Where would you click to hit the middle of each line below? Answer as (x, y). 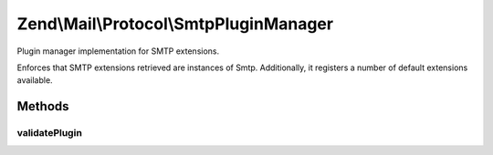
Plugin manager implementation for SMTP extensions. (118, 51)
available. (35, 80)
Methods (43, 106)
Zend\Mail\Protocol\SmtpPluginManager (175, 24)
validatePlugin (49, 133)
